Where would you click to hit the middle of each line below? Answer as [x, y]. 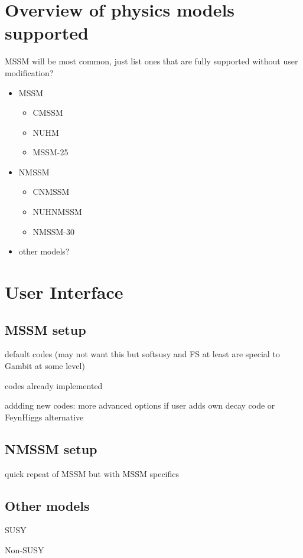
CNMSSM [51, 192]
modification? [29, 72]
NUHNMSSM [57, 212]
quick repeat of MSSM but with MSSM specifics [92, 473]
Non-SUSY [25, 549]
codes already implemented [54, 385]
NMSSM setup [51, 448]
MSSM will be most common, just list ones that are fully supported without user [151, 61]
